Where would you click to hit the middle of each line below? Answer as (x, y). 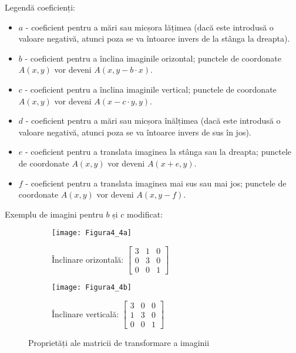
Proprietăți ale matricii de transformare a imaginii (119, 342)
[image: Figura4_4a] (92, 233)
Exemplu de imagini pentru (54, 214)
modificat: (145, 214)
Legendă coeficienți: (40, 7)
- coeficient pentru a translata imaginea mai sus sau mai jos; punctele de (156, 183)
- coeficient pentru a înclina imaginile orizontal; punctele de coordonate (153, 58)
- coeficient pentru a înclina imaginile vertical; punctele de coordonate (151, 89)
